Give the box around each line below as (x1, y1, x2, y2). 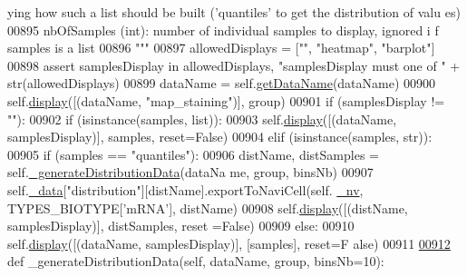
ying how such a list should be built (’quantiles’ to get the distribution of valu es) (7, 3, 461, 21)
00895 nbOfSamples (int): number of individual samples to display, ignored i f (7, 20, 439, 39)
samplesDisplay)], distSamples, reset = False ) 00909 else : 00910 (7, 216, 355, 235)
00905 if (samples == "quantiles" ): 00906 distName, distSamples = (7, 144, 379, 163)
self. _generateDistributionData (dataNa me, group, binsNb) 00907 (7, 163, 374, 182)
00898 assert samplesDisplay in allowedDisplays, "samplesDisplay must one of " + (7, 55, 461, 74)
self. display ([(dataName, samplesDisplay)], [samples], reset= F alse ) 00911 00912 (7, 233, 451, 252)
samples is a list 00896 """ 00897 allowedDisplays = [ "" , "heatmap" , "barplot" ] (7, 38, 435, 57)
